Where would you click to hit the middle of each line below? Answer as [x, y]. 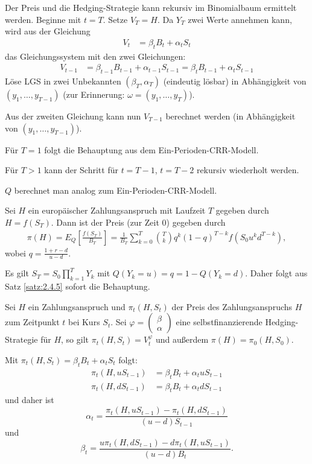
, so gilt [75, 339]
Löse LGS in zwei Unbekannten [63, 81]
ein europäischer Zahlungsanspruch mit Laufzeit [117, 210]
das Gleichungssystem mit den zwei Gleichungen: [95, 56]
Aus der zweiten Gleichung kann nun [73, 116]
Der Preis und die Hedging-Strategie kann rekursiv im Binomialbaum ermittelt [151, 7]
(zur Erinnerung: [94, 94]
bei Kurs [84, 322]
